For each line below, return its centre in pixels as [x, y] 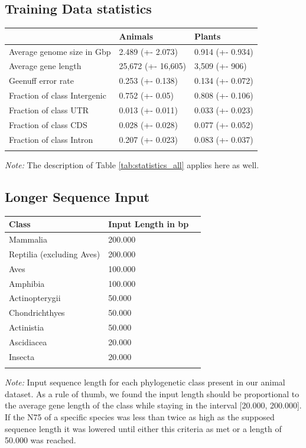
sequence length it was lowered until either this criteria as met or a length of [143, 428]
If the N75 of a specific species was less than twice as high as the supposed [140, 416]
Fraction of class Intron [51, 139]
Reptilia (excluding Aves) [55, 254]
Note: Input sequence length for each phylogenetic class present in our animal [145, 382]
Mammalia [28, 239]
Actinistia [27, 327]
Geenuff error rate [41, 81]
